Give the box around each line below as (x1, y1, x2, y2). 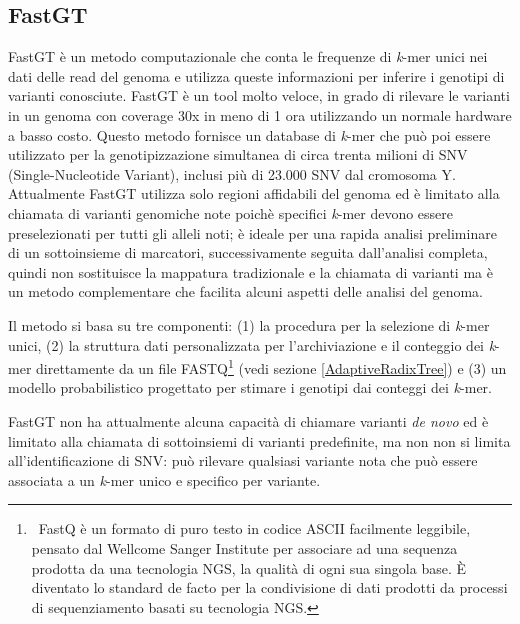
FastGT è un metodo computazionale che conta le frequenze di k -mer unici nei (8, 46, 488, 67)
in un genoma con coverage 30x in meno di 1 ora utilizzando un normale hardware (8, 104, 512, 125)
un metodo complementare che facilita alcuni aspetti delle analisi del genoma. (8, 281, 484, 302)
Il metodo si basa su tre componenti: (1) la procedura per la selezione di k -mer (8, 314, 490, 335)
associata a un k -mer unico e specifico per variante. (8, 469, 321, 490)
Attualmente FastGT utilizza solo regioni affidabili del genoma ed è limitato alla (8, 183, 500, 204)
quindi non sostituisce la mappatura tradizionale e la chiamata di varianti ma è (8, 261, 493, 282)
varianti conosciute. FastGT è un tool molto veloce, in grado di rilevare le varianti (8, 85, 510, 106)
